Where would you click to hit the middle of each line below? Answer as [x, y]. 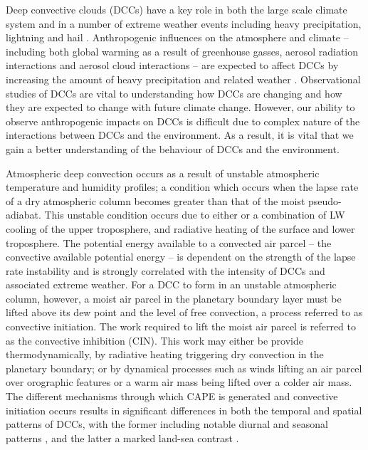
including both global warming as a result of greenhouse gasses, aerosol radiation [182, 51]
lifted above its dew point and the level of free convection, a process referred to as [184, 312]
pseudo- [325, 200]
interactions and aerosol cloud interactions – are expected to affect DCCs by [172, 65]
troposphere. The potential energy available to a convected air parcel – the [169, 242]
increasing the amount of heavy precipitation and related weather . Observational [183, 79]
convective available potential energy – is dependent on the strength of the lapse [181, 257]
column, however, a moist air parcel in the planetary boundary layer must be [174, 298]
